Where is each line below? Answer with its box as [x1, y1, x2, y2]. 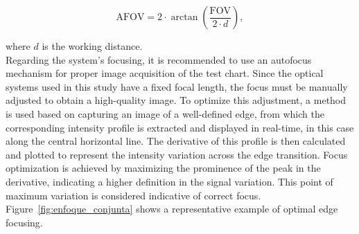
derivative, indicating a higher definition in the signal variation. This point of [6, 174, 333, 188]
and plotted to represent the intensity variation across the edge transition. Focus [6, 147, 348, 161]
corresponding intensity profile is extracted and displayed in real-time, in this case [6, 120, 354, 134]
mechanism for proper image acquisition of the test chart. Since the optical [6, 66, 324, 80]
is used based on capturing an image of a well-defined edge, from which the [6, 106, 324, 120]
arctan [170, 12, 198, 22]
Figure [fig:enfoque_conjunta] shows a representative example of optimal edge [6, 201, 338, 216]
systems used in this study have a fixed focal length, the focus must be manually [6, 79, 348, 93]
